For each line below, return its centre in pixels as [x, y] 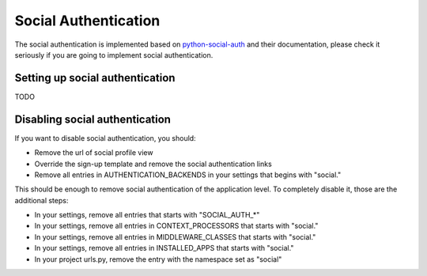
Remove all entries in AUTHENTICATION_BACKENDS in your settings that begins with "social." [188, 175]
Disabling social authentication [93, 119]
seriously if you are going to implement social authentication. [114, 55]
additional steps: [42, 200]
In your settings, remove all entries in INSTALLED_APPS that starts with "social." [164, 248]
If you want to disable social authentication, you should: [106, 138]
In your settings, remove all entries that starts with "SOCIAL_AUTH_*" [147, 215]
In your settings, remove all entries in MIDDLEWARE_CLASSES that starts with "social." [175, 236]
